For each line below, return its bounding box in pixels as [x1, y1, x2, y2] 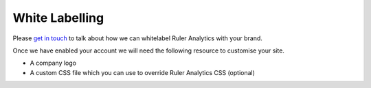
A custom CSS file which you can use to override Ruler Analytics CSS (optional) [30, 68, 256, 76]
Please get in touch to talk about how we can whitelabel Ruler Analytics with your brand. [12, 34, 262, 42]
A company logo [30, 59, 77, 68]
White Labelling [12, 10, 104, 25]
